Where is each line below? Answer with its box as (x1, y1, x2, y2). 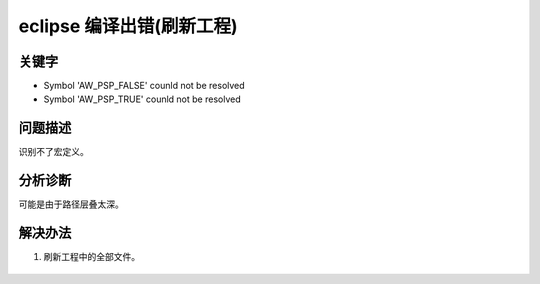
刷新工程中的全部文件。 (43, 251, 140, 263)
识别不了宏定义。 (18, 146, 89, 158)
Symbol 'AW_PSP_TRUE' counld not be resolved (43, 93, 241, 105)
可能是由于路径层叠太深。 (18, 198, 124, 210)
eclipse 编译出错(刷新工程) (18, 15, 239, 37)
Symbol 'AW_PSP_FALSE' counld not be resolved (43, 80, 245, 92)
